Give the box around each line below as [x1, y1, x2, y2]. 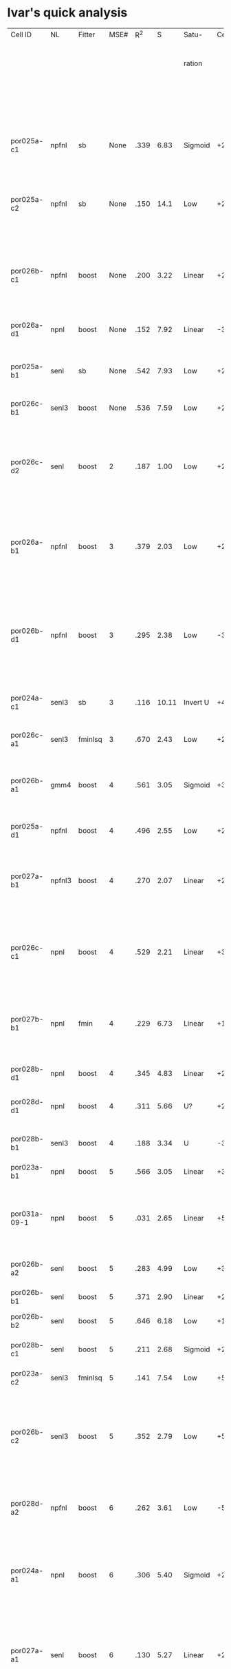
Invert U [183, 698, 210, 707]
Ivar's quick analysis [7, 5, 128, 21]
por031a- [10, 1209, 43, 1219]
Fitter [78, 30, 96, 39]
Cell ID [10, 30, 32, 39]
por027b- [10, 1015, 44, 1024]
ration [183, 59, 203, 68]
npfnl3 [50, 876, 72, 886]
